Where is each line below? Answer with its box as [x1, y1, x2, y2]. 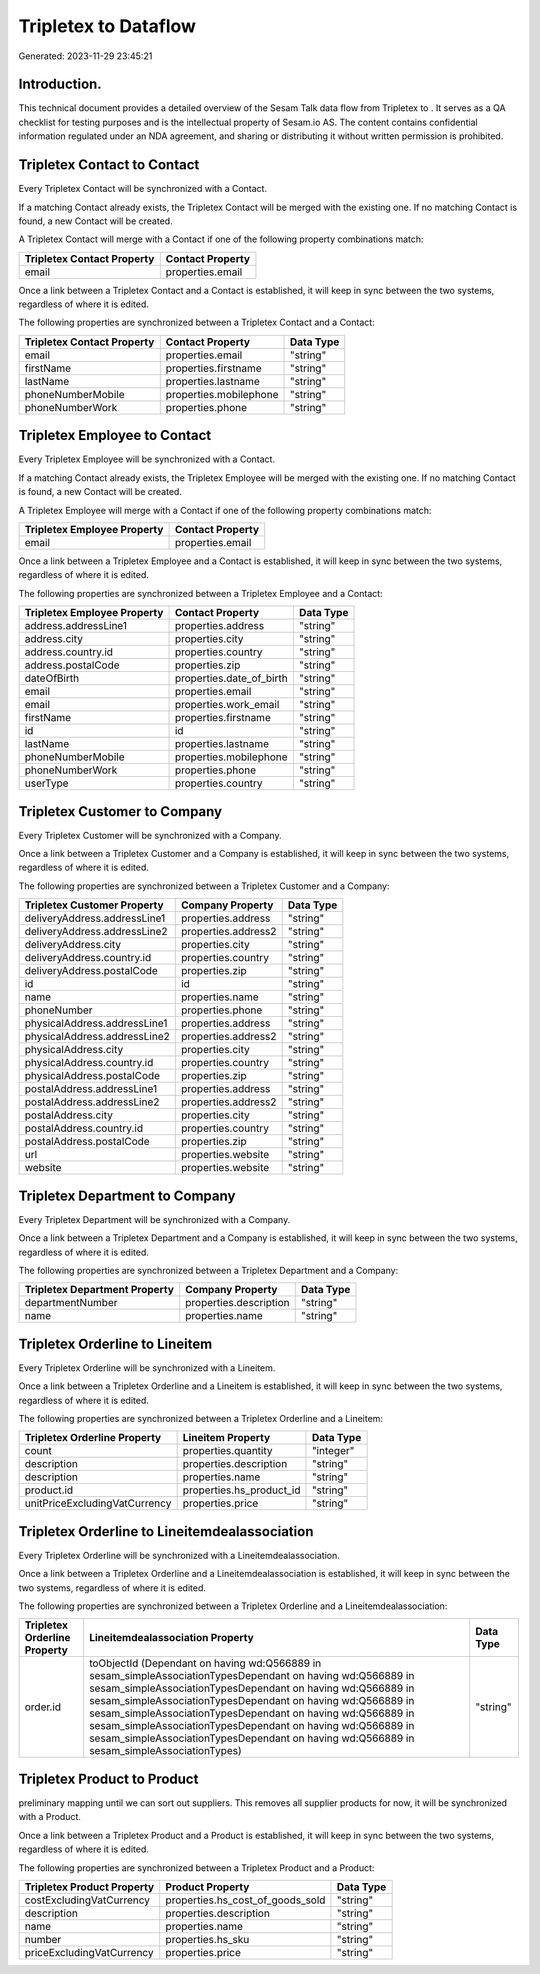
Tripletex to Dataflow [18, 15, 197, 37]
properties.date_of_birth [174, 671, 289, 685]
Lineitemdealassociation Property [88, 1631, 254, 1645]
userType [24, 776, 69, 790]
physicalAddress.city [24, 1043, 124, 1057]
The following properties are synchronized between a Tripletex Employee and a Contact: [18, 587, 384, 599]
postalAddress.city [24, 1108, 114, 1122]
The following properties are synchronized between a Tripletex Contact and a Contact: [18, 316, 375, 329]
